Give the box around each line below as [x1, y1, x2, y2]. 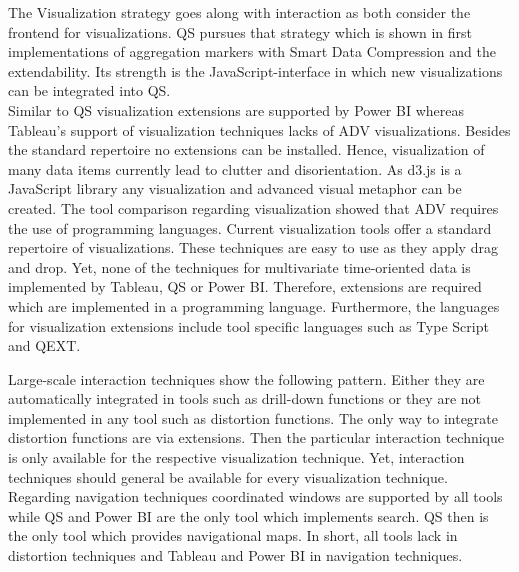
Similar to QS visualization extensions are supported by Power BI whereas [8, 99, 464, 120]
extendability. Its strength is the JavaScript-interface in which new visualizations [8, 60, 503, 81]
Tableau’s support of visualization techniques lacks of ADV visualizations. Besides [8, 119, 511, 140]
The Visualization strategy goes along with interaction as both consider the [8, 2, 471, 22]
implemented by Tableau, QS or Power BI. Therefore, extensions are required [8, 276, 482, 297]
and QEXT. [8, 335, 81, 356]
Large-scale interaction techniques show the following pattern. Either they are [8, 368, 485, 389]
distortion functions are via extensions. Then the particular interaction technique [8, 427, 504, 448]
